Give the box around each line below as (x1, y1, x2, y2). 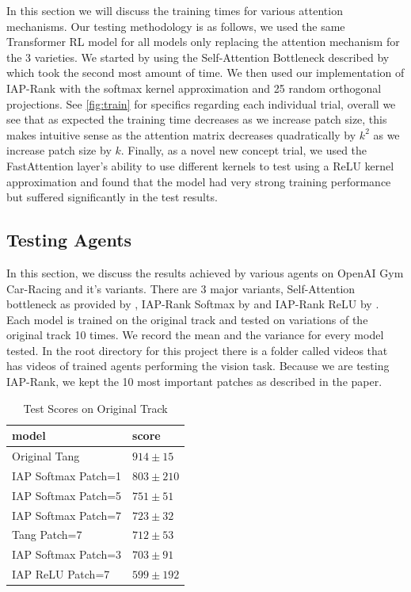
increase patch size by (6, 142, 112, 159)
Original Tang (12, 448, 80, 464)
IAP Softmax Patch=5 (12, 487, 122, 503)
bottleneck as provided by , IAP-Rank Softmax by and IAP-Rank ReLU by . (6, 296, 379, 312)
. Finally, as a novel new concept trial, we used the (120, 142, 367, 159)
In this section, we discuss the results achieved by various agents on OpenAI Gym (6, 264, 404, 281)
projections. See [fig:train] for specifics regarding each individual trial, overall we (6, 95, 396, 112)
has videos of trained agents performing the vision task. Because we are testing (6, 357, 390, 374)
